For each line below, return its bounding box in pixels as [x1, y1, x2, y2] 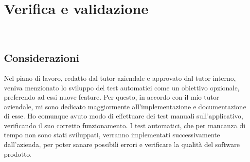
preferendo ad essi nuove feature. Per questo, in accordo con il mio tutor [4, 92, 219, 102]
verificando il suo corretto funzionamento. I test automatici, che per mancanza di [4, 120, 246, 130]
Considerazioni [4, 50, 79, 65]
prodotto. [4, 148, 32, 159]
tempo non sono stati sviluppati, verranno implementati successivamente [4, 130, 220, 140]
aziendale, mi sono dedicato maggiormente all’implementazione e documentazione [4, 101, 246, 111]
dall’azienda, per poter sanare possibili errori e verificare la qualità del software [4, 139, 240, 149]
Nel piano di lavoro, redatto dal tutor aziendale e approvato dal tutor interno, [4, 73, 236, 83]
